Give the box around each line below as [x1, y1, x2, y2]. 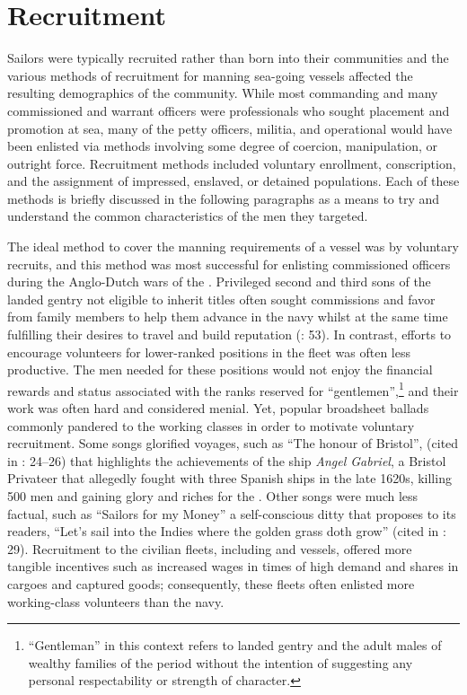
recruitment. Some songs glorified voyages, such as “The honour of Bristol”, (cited [7, 434, 459, 453]
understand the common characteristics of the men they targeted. [7, 207, 368, 225]
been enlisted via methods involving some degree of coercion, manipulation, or [7, 136, 438, 155]
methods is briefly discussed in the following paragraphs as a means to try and [7, 189, 440, 207]
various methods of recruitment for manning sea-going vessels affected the [7, 66, 413, 84]
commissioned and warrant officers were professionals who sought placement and [7, 101, 450, 119]
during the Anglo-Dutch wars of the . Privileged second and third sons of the [7, 272, 431, 291]
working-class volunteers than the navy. [7, 592, 225, 611]
